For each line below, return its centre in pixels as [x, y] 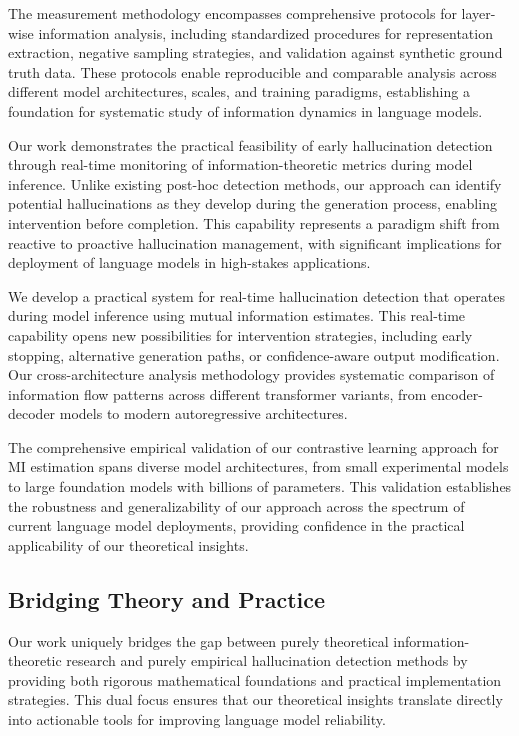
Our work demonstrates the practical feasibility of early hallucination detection [250, 144]
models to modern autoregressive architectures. [203, 413]
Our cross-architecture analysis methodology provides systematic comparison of [251, 374]
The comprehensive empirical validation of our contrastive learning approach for [253, 446]
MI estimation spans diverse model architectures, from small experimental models [258, 466]
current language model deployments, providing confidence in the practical [236, 525]
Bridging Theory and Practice [167, 598]
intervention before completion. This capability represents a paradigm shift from [254, 222]
